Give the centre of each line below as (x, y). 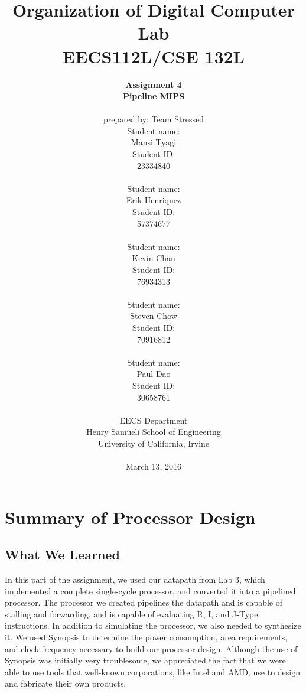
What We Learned (62, 554)
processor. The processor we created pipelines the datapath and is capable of (144, 602)
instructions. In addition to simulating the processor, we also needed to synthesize (153, 625)
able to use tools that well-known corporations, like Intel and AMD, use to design (152, 671)
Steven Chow (154, 316)
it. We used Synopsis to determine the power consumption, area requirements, (146, 637)
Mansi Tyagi (154, 142)
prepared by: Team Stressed (154, 119)
